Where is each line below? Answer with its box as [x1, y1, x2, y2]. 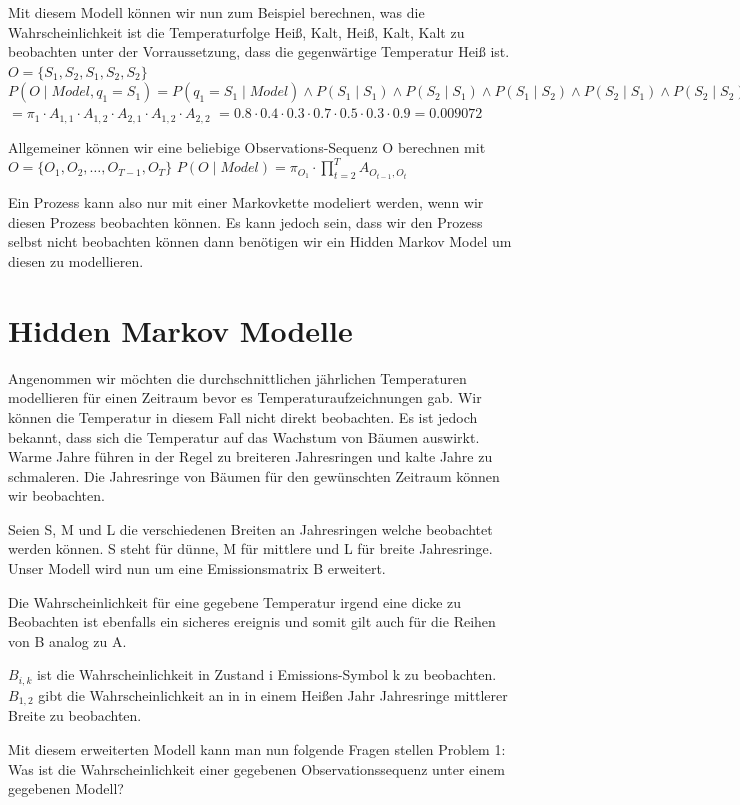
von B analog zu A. [8, 630, 127, 651]
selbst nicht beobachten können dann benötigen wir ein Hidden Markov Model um [8, 231, 512, 252]
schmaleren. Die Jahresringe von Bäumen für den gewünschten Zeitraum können [8, 465, 500, 486]
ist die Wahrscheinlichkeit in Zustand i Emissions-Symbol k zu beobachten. [36, 664, 497, 685]
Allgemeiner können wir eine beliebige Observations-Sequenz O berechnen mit [8, 136, 486, 157]
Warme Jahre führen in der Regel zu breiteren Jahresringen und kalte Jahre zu [8, 446, 493, 467]
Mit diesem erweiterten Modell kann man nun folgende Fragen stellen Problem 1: [8, 738, 506, 759]
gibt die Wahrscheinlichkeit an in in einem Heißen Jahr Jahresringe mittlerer [38, 684, 508, 705]
